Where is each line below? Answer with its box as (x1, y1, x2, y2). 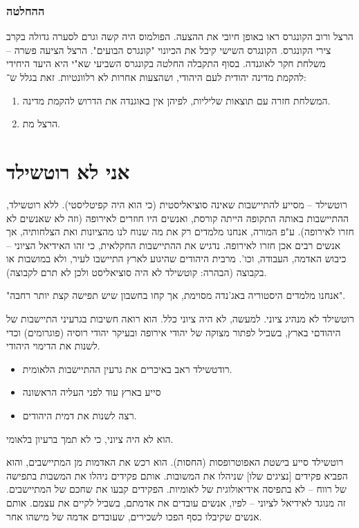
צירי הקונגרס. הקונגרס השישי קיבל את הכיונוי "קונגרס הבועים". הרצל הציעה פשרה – (6, 42, 331, 57)
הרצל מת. (22, 116, 61, 131)
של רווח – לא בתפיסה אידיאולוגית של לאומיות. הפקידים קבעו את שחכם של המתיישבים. (6, 482, 347, 496)
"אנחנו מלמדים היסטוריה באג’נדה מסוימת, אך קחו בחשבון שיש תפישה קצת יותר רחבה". (6, 288, 346, 302)
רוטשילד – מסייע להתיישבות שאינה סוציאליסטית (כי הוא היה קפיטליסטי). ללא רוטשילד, (6, 197, 347, 211)
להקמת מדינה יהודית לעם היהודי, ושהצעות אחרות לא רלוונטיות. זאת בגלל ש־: (6, 70, 306, 84)
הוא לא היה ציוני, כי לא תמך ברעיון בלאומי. (6, 431, 174, 446)
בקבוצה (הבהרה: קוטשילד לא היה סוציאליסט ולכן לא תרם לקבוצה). (6, 264, 267, 279)
